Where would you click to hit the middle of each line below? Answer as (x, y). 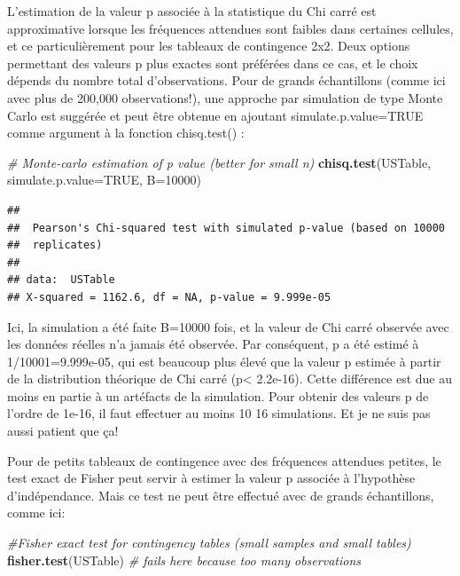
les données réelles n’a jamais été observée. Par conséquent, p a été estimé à (213, 344)
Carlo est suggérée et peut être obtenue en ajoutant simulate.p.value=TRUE (215, 115)
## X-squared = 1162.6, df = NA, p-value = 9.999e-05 (169, 297)
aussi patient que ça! (63, 431)
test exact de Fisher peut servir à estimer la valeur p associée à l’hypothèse (211, 478)
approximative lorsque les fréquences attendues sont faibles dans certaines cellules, (230, 28)
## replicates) (55, 245)
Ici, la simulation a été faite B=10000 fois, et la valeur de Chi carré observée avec (228, 326)
